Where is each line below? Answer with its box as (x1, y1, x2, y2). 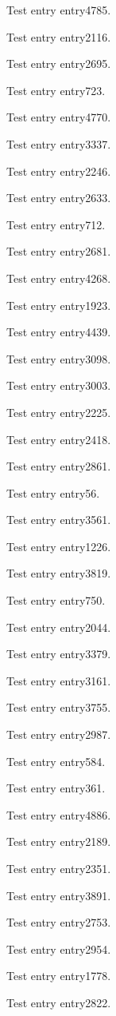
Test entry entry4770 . (6, 109, 111, 125)
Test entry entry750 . (6, 592, 106, 609)
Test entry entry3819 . (6, 565, 111, 581)
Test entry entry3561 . (6, 511, 111, 528)
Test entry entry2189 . (6, 833, 111, 850)
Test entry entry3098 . (6, 350, 111, 367)
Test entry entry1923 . (6, 296, 111, 313)
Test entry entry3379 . (6, 645, 111, 662)
